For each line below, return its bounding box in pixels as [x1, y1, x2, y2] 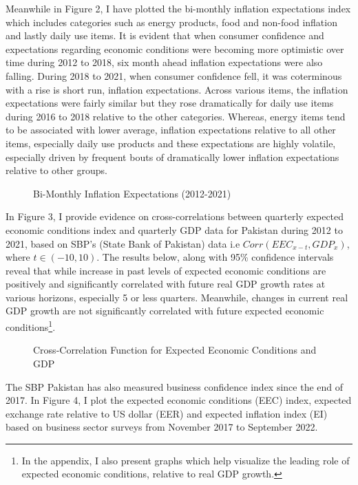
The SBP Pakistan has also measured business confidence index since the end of [6, 379, 344, 394]
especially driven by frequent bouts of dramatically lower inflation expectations [6, 149, 339, 164]
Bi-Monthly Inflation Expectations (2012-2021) [33, 186, 231, 200]
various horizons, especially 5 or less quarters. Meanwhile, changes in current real [6, 290, 348, 304]
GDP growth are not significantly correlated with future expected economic [6, 303, 324, 318]
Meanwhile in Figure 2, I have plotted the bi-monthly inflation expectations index [6, 1, 351, 15]
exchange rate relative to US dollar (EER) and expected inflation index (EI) [6, 406, 328, 420]
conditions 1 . [6, 318, 56, 334]
